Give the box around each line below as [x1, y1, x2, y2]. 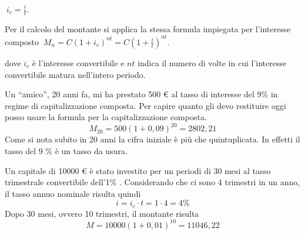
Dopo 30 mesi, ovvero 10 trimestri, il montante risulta [5, 207, 199, 219]
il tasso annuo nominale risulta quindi [5, 187, 141, 199]
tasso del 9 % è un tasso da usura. [5, 144, 128, 156]
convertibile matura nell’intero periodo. [5, 68, 146, 80]
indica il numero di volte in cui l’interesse [138, 56, 287, 69]
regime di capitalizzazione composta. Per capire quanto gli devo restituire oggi [5, 99, 286, 111]
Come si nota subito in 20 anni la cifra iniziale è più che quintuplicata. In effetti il [5, 133, 300, 145]
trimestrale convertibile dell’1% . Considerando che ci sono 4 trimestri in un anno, [5, 176, 300, 188]
